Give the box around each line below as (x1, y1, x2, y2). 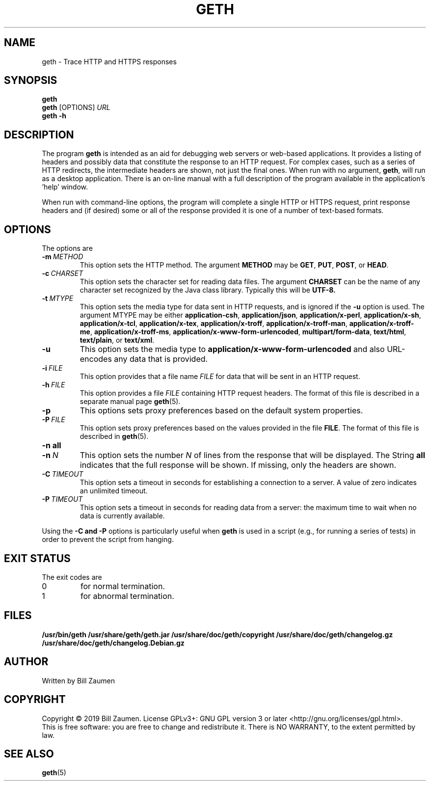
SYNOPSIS (4, 74, 57, 87)
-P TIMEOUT (42, 495, 83, 504)
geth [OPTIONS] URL (42, 103, 110, 112)
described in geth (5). (80, 432, 149, 441)
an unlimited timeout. (80, 487, 148, 495)
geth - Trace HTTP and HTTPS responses (42, 57, 177, 66)
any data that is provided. (114, 354, 208, 364)
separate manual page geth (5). (80, 397, 181, 406)
